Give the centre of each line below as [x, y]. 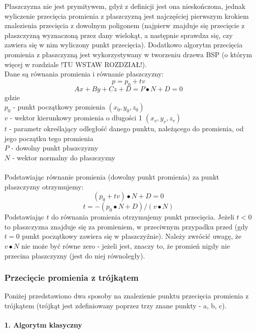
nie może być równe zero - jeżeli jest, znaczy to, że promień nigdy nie [126, 246]
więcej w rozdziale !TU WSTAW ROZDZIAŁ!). [76, 64]
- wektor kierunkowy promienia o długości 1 [76, 118]
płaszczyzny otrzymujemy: [44, 186]
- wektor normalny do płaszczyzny [64, 157]
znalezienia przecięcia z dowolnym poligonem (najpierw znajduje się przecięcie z [125, 25]
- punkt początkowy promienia [59, 107]
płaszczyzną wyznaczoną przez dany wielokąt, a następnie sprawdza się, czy [119, 35]
